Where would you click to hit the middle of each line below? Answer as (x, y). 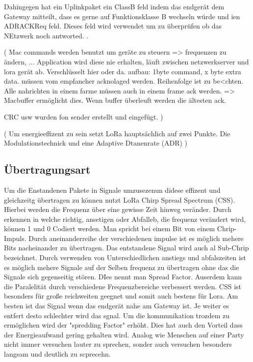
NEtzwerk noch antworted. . (46, 35)
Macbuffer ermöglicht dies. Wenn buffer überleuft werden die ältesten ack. (115, 100)
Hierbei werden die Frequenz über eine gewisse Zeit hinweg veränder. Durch (118, 209)
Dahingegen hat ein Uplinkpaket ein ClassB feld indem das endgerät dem (114, 6)
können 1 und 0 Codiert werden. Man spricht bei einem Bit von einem (110, 228)
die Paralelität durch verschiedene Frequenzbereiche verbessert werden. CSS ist (123, 286)
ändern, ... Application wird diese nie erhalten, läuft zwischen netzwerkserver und (126, 61)
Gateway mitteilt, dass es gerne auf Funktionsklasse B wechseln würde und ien (122, 16)
